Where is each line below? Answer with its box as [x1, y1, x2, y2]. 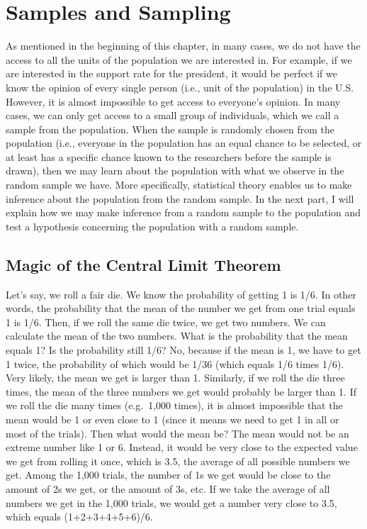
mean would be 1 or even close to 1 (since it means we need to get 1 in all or [6, 411, 339, 426]
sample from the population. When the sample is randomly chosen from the [6, 121, 334, 136]
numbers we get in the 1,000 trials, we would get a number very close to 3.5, [6, 495, 337, 510]
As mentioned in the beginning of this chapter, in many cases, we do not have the [6, 38, 361, 53]
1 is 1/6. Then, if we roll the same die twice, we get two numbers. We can [6, 314, 326, 329]
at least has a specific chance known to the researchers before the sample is [6, 149, 332, 164]
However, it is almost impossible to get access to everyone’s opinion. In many [6, 94, 341, 108]
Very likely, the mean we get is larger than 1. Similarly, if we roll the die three [6, 370, 345, 385]
